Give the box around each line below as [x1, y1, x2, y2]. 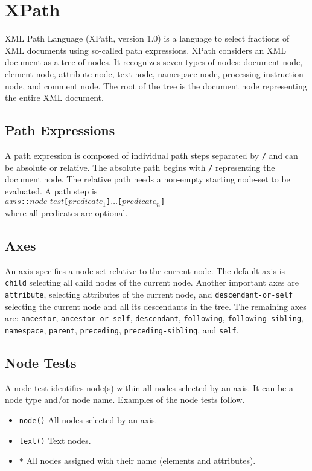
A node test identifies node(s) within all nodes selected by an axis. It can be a [5, 381, 293, 394]
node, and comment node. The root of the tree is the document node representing [5, 79, 307, 92]
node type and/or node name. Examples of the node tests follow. [5, 393, 245, 406]
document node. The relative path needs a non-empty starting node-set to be [5, 173, 290, 185]
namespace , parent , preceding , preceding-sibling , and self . [5, 324, 239, 336]
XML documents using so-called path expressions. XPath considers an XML [5, 43, 286, 56]
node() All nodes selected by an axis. [19, 414, 158, 426]
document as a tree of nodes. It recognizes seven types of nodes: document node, [5, 56, 303, 68]
